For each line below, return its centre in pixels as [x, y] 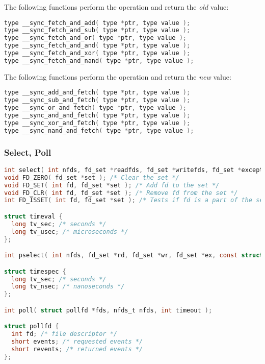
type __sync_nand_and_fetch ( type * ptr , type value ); [99, 130]
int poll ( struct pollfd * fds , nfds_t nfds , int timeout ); [108, 310]
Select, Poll [28, 152]
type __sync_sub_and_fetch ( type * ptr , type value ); [97, 100]
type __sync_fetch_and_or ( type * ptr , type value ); [95, 38]
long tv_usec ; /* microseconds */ [70, 232]
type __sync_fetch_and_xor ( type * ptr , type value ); [97, 53]
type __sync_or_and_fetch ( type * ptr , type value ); [95, 108]
